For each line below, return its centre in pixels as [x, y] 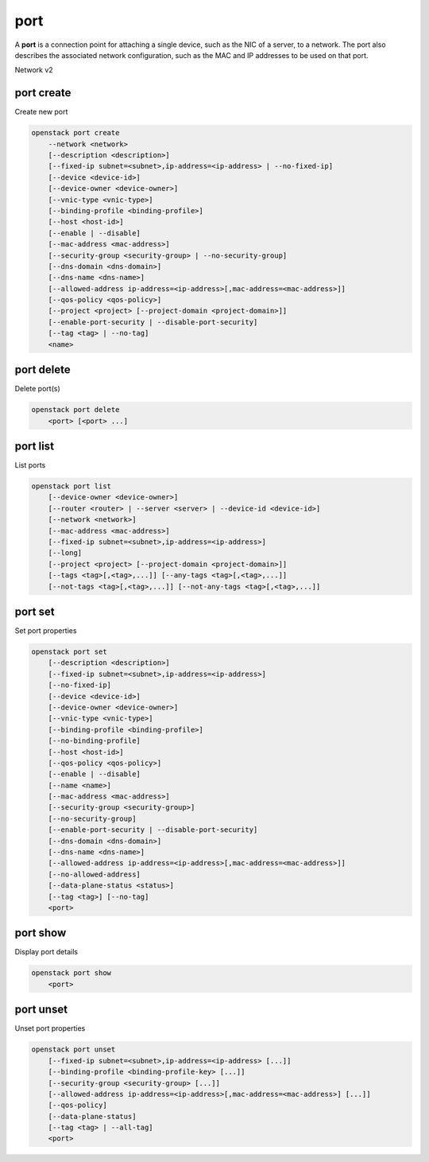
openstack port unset [73, 1049]
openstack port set [69, 652]
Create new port [41, 112]
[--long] [65, 553]
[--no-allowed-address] [94, 874]
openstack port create [75, 133]
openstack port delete [75, 410]
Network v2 [34, 70]
